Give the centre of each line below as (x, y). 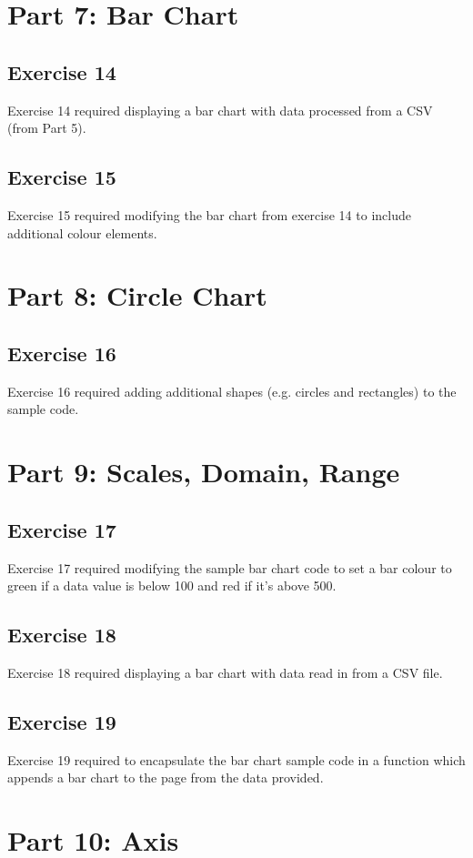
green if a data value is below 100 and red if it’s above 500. (172, 585)
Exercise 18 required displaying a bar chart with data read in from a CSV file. (225, 672)
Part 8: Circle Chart (137, 295)
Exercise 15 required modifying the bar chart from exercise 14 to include (209, 214)
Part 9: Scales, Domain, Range (204, 472)
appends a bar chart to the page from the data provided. (166, 777)
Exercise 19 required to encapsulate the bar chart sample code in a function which (236, 759)
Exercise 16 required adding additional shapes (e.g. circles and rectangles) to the (232, 391)
